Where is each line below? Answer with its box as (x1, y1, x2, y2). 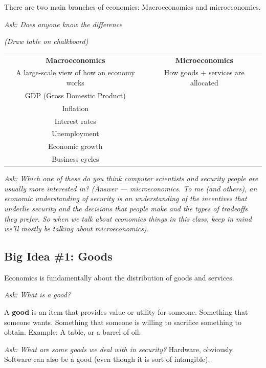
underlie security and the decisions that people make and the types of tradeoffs (4, 203, 248, 213)
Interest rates (54, 115, 96, 126)
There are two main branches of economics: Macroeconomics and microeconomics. (4, 2, 261, 12)
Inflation (62, 102, 89, 113)
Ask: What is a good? (4, 289, 71, 300)
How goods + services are (164, 67, 245, 78)
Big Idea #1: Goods (4, 248, 113, 264)
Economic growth (48, 141, 103, 151)
